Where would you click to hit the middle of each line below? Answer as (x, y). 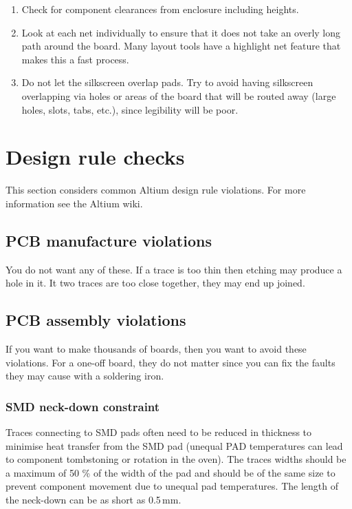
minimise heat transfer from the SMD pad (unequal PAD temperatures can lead (174, 445)
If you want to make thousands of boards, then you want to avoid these (156, 349)
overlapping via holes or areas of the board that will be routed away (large (179, 95)
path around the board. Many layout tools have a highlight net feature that (181, 46)
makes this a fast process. (75, 59)
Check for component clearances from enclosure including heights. (160, 9)
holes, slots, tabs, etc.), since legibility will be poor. (130, 109)
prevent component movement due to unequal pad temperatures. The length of (172, 486)
